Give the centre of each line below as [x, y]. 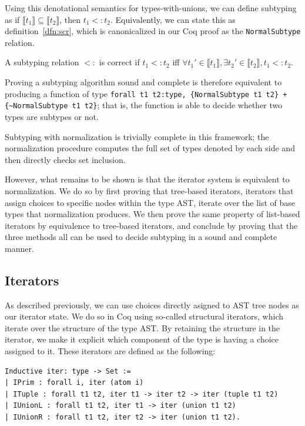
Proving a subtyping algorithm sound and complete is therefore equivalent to [143, 82]
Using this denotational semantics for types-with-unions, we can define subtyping [151, 8]
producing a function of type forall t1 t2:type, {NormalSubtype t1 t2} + [146, 93]
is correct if [119, 62]
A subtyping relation [42, 62]
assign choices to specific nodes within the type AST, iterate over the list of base [150, 202]
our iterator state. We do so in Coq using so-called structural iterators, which [144, 316]
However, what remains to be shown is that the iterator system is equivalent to [147, 179]
